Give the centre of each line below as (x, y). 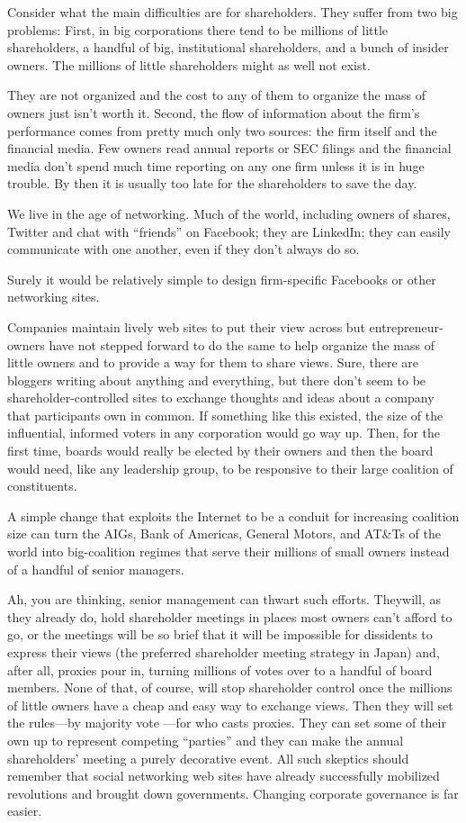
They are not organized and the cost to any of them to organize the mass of (217, 95)
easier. (25, 811)
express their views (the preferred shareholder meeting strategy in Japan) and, (224, 652)
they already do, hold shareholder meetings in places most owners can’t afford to (230, 616)
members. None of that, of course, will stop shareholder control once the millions (230, 687)
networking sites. (54, 297)
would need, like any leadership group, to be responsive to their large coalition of (230, 468)
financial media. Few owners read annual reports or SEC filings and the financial (229, 148)
